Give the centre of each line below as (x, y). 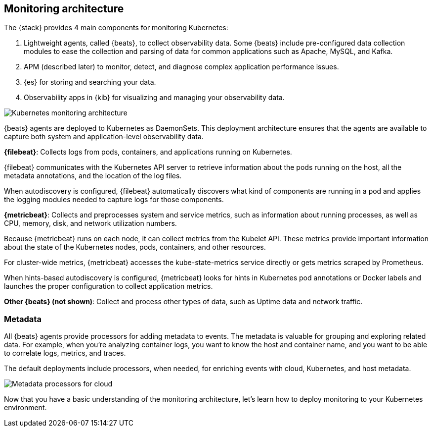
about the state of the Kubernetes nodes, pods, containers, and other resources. (135, 247)
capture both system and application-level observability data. (104, 137)
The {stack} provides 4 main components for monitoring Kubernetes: (116, 28)
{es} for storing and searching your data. (90, 82)
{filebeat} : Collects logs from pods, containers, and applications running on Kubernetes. (148, 152)
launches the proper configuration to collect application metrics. (108, 286)
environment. (25, 408)
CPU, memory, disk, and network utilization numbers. (90, 223)
